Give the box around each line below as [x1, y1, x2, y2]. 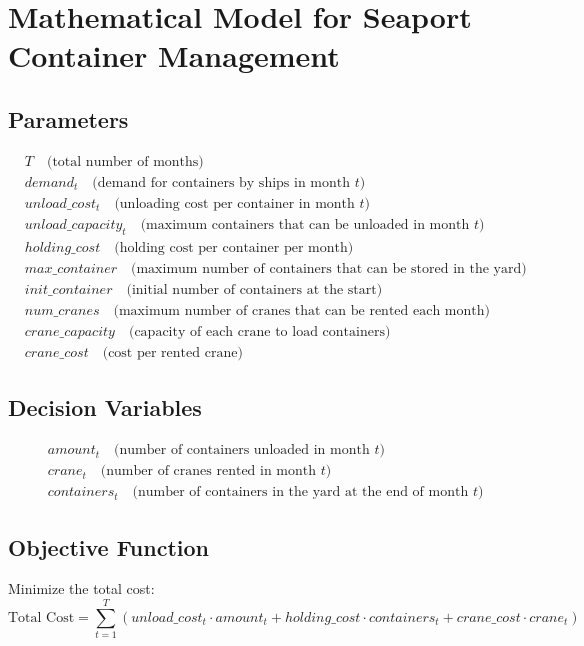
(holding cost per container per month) [114, 240, 354, 255]
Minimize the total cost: [8, 578, 155, 599]
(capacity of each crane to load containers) [128, 324, 391, 339]
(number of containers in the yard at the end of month [132, 485, 469, 500]
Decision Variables [8, 392, 202, 423]
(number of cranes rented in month [100, 464, 317, 479]
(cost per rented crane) [102, 345, 243, 360]
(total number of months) [46, 154, 204, 169]
